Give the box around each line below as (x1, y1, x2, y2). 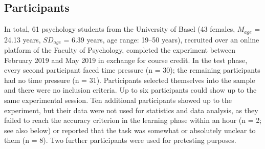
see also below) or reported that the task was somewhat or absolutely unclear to (4, 124, 256, 135)
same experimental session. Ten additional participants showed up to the (4, 95, 232, 105)
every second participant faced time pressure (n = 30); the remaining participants (4, 65, 260, 75)
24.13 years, (4, 34, 41, 45)
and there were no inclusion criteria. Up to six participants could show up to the (4, 84, 257, 95)
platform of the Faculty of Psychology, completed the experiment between (4, 45, 236, 55)
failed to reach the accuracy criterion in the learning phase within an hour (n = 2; (4, 115, 262, 125)
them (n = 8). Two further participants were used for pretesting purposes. (4, 135, 236, 145)
